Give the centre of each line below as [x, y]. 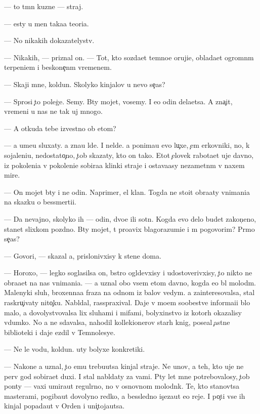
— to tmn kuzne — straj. [44, 6]
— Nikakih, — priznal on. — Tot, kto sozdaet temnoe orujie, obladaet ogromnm [129, 57]
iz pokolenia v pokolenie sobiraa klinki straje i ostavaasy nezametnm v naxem [124, 165]
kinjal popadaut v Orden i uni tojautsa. [64, 406]
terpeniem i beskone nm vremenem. [58, 67]
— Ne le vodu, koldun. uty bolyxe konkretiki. [75, 349]
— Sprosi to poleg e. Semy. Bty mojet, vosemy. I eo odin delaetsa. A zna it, [118, 101]
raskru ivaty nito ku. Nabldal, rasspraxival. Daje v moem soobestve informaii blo [127, 302]
